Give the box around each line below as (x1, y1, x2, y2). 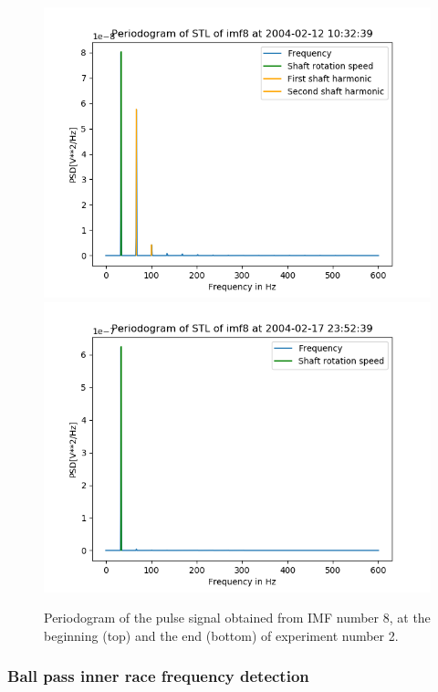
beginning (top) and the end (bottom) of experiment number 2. (44, 625, 399, 645)
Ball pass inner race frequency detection (7, 665, 309, 687)
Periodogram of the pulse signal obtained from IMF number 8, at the (44, 608, 431, 627)
